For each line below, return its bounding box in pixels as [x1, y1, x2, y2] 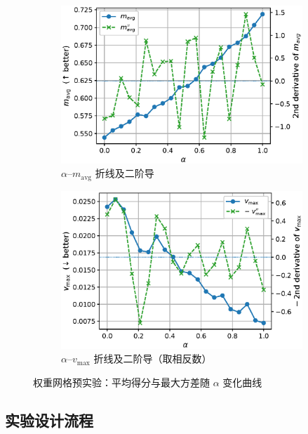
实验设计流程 [5, 409, 93, 430]
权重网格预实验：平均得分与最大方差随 [33, 374, 210, 389]
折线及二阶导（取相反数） [93, 351, 212, 366]
